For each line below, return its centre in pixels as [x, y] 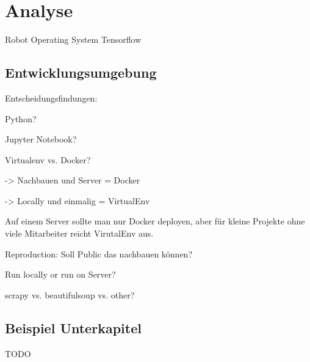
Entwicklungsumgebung [81, 72]
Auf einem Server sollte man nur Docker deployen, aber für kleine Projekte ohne [155, 221]
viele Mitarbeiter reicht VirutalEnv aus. [79, 233]
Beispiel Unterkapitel [73, 327]
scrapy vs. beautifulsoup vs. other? [70, 294]
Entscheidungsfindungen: [51, 98]
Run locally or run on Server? [60, 274]
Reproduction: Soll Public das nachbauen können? [99, 253]
